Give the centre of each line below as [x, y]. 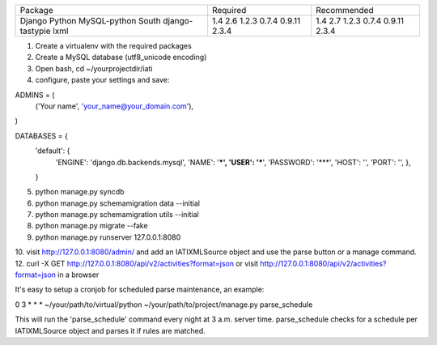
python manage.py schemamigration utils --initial [117, 215]
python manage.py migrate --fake [92, 226]
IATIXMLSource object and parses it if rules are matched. [110, 330]
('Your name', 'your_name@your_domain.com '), [115, 106]
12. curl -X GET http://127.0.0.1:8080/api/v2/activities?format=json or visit [137, 263]
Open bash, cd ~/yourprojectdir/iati [94, 68]
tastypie [36, 31]
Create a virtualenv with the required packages [113, 46]
